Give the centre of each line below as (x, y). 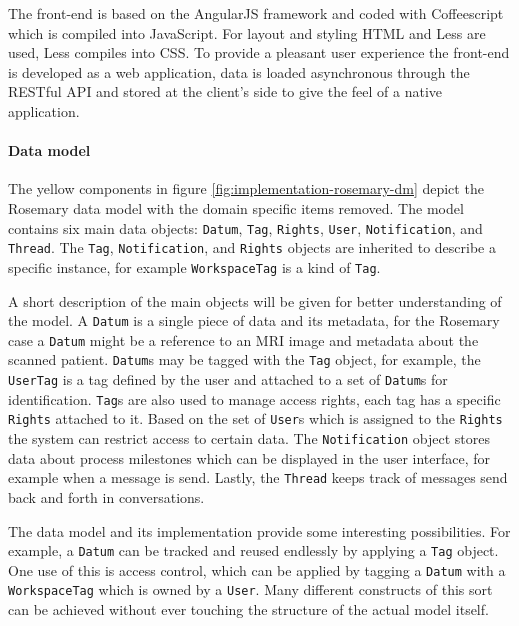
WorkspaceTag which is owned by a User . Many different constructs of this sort (250, 589)
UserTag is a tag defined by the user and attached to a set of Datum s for (228, 379)
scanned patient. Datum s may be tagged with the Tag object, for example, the (244, 359)
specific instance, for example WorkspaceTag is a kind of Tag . (194, 266)
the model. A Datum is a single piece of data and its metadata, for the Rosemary (254, 320)
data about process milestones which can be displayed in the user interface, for (249, 457)
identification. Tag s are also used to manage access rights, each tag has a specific (254, 398)
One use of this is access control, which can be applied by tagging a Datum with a (257, 569)
